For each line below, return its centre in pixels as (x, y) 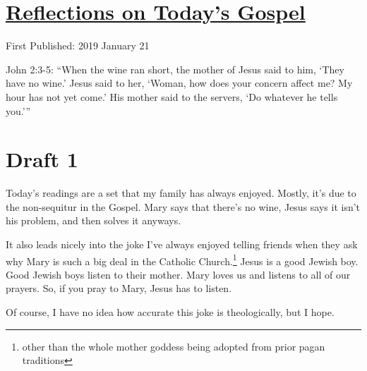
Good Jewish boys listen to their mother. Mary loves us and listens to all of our (178, 274)
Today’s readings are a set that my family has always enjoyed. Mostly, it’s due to (181, 193)
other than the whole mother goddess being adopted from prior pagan (174, 346)
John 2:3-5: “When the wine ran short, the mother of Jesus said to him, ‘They (175, 69)
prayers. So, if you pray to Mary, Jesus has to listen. (119, 288)
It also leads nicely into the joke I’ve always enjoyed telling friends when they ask (182, 244)
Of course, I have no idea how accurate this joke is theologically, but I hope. (170, 312)
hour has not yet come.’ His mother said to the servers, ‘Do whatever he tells (172, 96)
